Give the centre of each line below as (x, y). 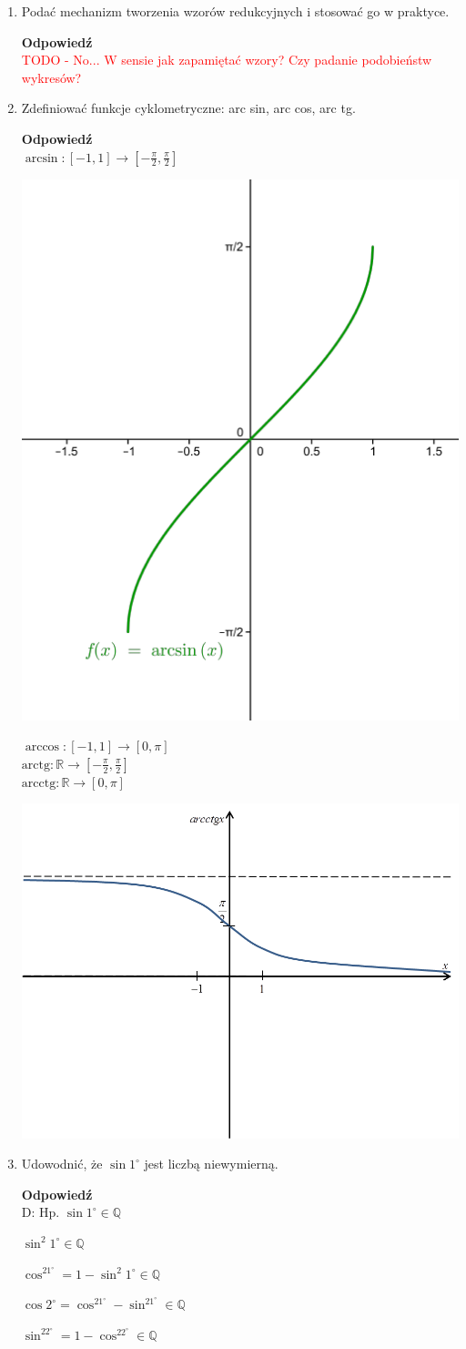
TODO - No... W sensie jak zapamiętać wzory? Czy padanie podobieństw (227, 60)
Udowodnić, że (62, 1164)
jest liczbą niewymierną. (211, 1164)
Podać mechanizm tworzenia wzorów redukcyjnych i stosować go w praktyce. (235, 11)
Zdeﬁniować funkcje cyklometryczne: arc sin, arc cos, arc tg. (188, 108)
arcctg (39, 783)
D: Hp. (41, 1212)
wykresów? (51, 77)
